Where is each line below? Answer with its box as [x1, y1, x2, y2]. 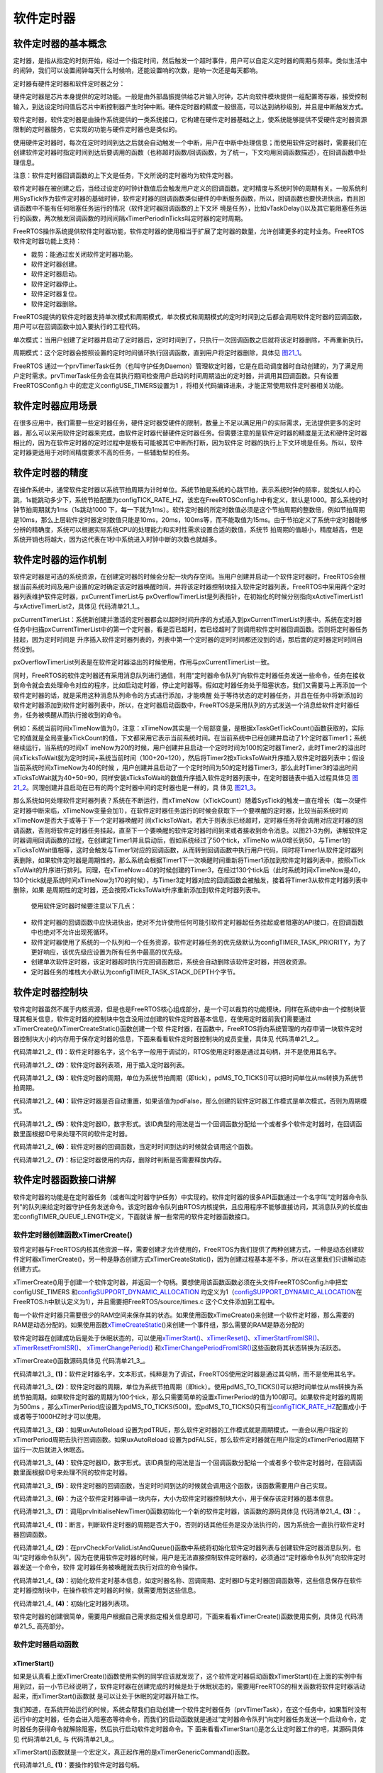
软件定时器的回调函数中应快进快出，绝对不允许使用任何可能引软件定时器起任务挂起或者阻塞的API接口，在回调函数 [30, 918, 365, 926]
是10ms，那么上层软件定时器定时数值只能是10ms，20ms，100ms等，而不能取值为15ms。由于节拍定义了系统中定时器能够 [13, 515, 368, 524]
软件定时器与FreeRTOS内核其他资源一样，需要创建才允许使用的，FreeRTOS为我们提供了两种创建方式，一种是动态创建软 [13, 1245, 365, 1253]
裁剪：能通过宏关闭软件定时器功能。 [30, 250, 137, 258]
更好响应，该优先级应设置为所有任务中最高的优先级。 [30, 947, 187, 956]
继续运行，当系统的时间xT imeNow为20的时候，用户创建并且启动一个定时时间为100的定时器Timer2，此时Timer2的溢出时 [13, 743, 367, 752]
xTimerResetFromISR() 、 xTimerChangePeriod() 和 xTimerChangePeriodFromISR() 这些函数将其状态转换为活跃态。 [13, 1344, 345, 1352]
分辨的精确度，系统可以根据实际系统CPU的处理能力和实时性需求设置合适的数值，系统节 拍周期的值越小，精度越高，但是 [13, 525, 364, 533]
